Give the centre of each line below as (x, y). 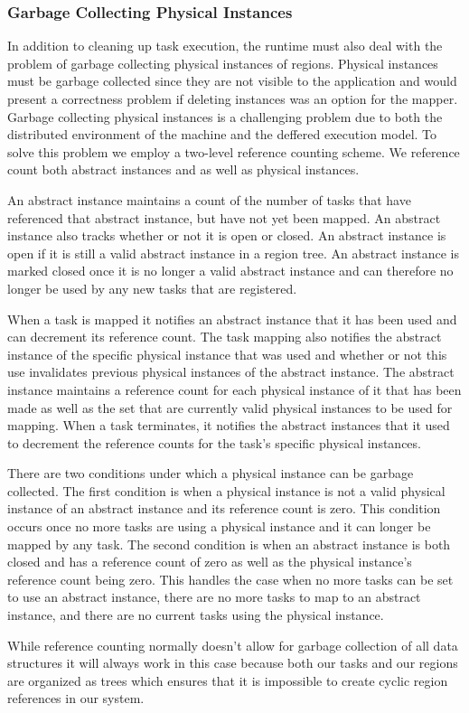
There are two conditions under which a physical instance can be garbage (211, 473)
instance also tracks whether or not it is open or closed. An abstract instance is (227, 235)
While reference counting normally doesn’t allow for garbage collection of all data (233, 645)
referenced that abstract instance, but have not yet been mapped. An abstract (224, 217)
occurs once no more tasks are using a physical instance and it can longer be (219, 526)
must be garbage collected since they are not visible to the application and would (232, 81)
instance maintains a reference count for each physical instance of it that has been (234, 389)
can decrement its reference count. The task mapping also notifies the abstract (225, 337)
